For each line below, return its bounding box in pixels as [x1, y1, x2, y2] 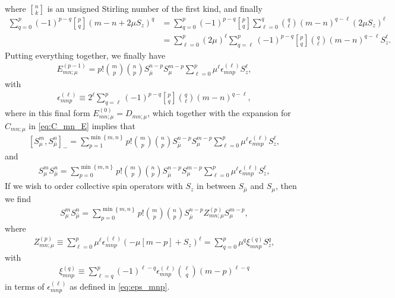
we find [5, 192, 31, 204]
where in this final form [5, 107, 90, 119]
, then [275, 180, 297, 192]
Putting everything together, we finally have [5, 49, 166, 61]
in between [197, 180, 236, 192]
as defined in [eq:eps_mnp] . [69, 280, 170, 293]
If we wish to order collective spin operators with [5, 180, 183, 192]
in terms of [5, 280, 45, 293]
